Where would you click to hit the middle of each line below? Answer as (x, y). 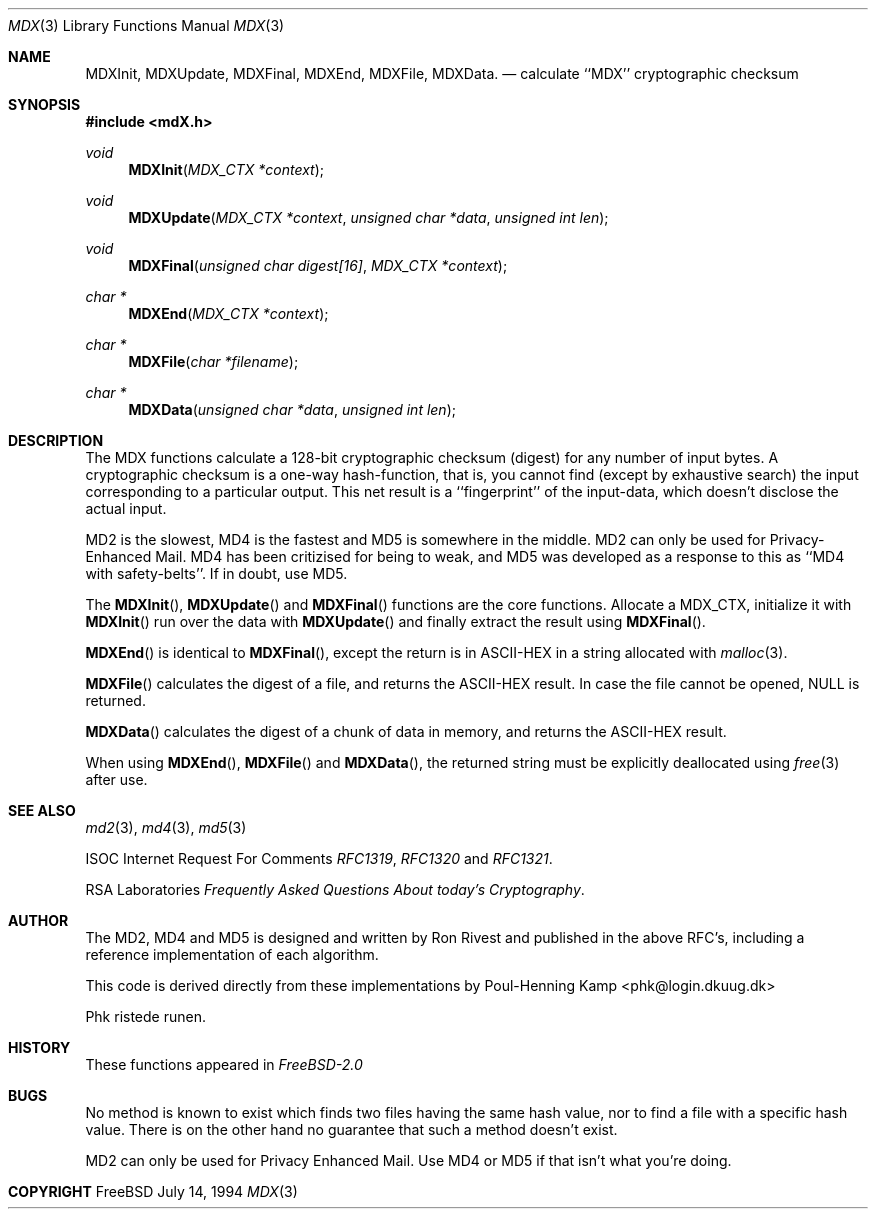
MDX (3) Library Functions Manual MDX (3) (146, 25)
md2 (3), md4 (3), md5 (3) (166, 827)
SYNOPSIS (44, 104)
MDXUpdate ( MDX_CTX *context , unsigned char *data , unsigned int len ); (368, 217)
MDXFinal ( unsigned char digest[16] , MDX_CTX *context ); (318, 265)
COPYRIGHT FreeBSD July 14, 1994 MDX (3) (153, 1191)
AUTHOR (38, 920)
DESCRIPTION (56, 440)
